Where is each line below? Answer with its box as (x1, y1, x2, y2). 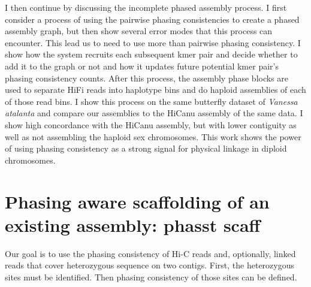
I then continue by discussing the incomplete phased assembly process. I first (5, 1, 287, 13)
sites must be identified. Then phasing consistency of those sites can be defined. (5, 270, 297, 283)
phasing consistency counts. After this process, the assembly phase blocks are (5, 71, 289, 84)
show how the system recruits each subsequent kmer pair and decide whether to (5, 48, 298, 61)
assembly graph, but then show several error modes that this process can (5, 25, 273, 37)
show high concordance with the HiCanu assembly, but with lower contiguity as (5, 118, 297, 131)
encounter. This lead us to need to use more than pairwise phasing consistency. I (5, 36, 301, 49)
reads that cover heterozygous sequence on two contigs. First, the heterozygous (5, 259, 295, 271)
